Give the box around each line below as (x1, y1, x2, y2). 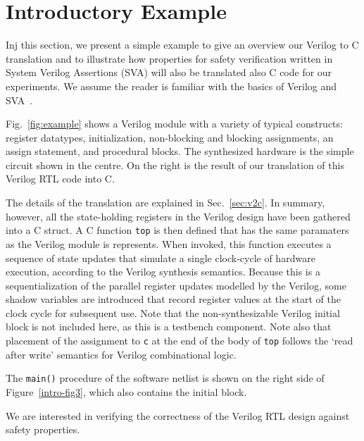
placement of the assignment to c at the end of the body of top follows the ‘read (6, 333, 353, 348)
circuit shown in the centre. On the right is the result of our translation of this (6, 157, 344, 172)
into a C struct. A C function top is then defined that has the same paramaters (6, 223, 349, 237)
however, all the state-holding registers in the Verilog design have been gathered (6, 209, 351, 223)
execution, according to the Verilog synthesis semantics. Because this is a (6, 264, 320, 279)
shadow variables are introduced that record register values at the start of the (6, 292, 341, 306)
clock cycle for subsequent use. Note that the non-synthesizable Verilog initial (6, 305, 340, 320)
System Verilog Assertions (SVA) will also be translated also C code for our (6, 65, 332, 80)
